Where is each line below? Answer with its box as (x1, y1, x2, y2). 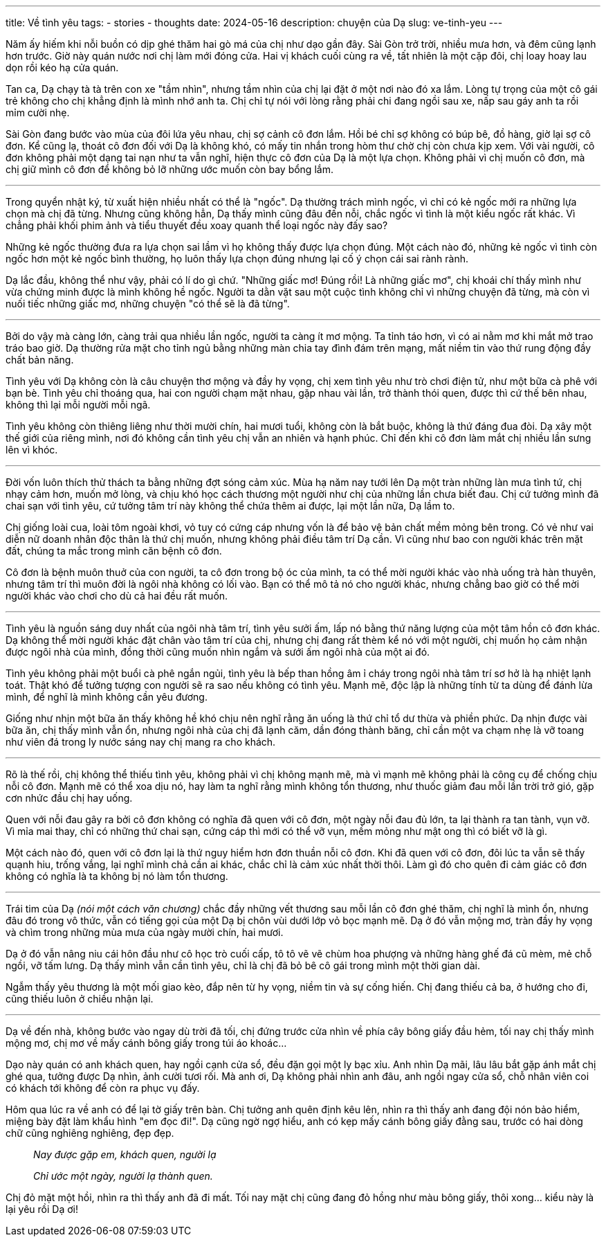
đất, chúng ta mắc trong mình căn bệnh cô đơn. (6, 545, 222, 557)
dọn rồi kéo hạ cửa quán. (6, 62, 119, 73)
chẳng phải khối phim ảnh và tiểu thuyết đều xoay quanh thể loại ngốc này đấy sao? (6, 219, 388, 231)
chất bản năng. (6, 354, 74, 366)
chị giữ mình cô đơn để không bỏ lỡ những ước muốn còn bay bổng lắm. (6, 163, 333, 175)
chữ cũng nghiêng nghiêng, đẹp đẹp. (6, 1127, 174, 1139)
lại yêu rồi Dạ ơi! (6, 1203, 78, 1215)
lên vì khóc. (6, 444, 58, 456)
